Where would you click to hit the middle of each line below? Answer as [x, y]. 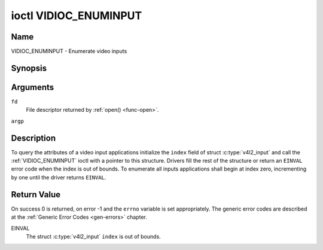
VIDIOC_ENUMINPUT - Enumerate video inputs [69, 51]
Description [33, 138]
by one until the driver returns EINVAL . [59, 177]
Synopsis [29, 68]
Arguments [33, 87]
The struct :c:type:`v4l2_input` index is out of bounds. [93, 236]
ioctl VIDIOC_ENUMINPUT [77, 16]
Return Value [36, 194]
